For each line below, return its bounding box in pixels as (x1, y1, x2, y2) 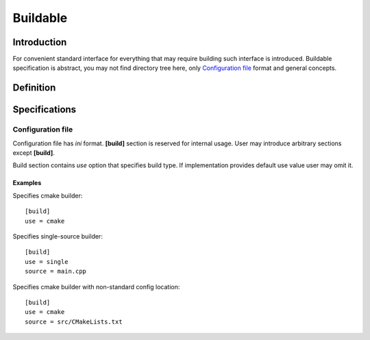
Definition (12, 82, 56, 94)
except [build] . (12, 149, 55, 157)
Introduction (12, 36, 67, 48)
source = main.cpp (25, 267, 87, 276)
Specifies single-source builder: (12, 232, 103, 240)
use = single (25, 258, 69, 265)
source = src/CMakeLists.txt (25, 317, 123, 326)
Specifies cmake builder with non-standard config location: (12, 282, 180, 291)
